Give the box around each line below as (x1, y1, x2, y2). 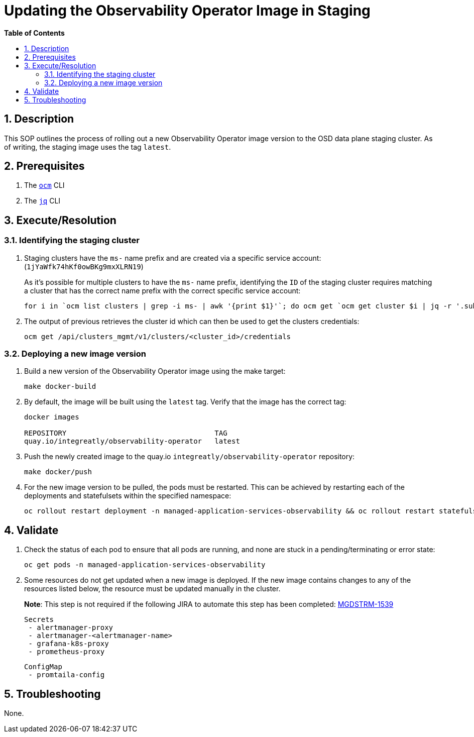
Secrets (24, 615, 54, 624)
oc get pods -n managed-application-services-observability (24, 561, 266, 569)
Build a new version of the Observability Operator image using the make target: (24, 367, 286, 376)
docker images (24, 413, 79, 422)
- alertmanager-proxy (28, 623, 113, 632)
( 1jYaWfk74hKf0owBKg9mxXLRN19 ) (24, 262, 144, 271)
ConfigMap (24, 663, 62, 671)
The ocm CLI (24, 181, 65, 190)
